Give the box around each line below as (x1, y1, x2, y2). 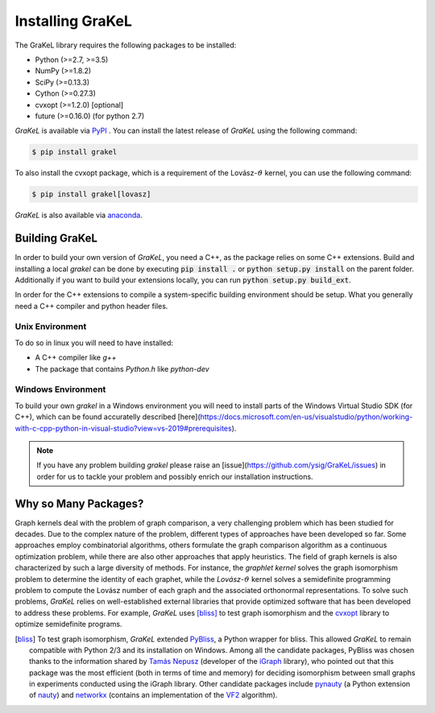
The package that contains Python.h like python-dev (35, 364, 209, 373)
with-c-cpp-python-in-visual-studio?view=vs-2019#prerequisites (14, 423, 233, 433)
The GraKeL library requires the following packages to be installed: (14, 40, 237, 50)
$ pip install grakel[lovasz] (31, 190, 151, 199)
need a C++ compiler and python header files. (14, 301, 168, 311)
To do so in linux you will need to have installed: (14, 338, 173, 348)
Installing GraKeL (14, 12, 132, 30)
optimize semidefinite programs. (14, 620, 122, 629)
